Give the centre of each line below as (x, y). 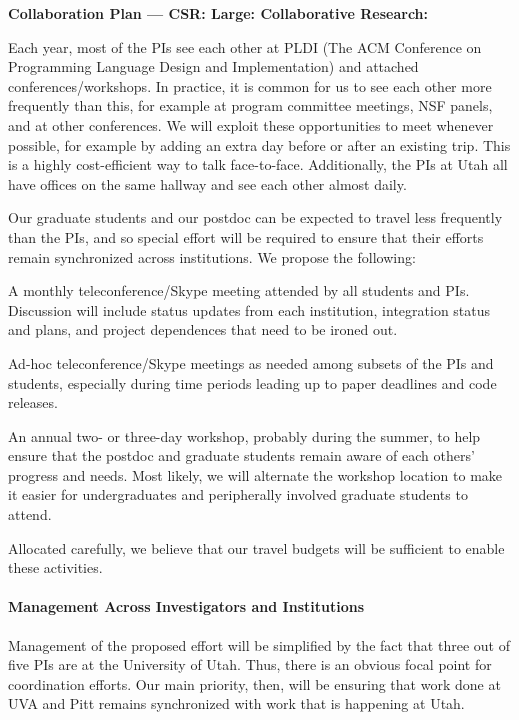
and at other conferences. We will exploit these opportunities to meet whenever (251, 124)
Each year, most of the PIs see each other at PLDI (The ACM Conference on (245, 46)
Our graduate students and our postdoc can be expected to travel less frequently (255, 217)
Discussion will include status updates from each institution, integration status (249, 309)
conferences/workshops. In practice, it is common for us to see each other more (250, 85)
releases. (33, 402)
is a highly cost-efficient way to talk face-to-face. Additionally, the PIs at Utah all (258, 164)
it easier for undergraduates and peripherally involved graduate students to (238, 494)
